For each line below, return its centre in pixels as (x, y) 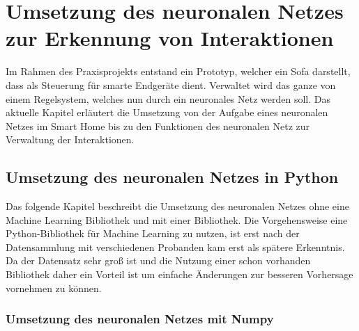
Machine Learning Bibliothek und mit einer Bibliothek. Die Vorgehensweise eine (177, 219)
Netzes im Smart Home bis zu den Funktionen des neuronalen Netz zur (158, 126)
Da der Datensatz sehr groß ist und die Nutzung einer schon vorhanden (158, 260)
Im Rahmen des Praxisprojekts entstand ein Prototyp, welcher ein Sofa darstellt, (178, 71)
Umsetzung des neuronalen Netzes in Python (172, 177)
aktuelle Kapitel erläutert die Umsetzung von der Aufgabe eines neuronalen (167, 112)
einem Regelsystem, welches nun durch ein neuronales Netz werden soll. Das (168, 98)
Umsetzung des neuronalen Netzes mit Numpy (140, 319)
